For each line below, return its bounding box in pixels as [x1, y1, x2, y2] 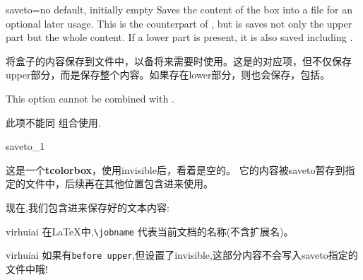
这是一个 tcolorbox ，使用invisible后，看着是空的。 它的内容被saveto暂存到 [6, 162, 345, 177]
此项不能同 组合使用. [6, 115, 101, 129]
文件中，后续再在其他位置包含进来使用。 [25, 176, 213, 191]
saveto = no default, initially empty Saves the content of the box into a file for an [6, 2, 353, 16]
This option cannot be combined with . [6, 91, 174, 105]
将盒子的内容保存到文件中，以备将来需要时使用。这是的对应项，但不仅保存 [6, 53, 352, 68]
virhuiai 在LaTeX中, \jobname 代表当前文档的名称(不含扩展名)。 [6, 223, 294, 238]
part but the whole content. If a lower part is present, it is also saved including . [6, 30, 353, 45]
